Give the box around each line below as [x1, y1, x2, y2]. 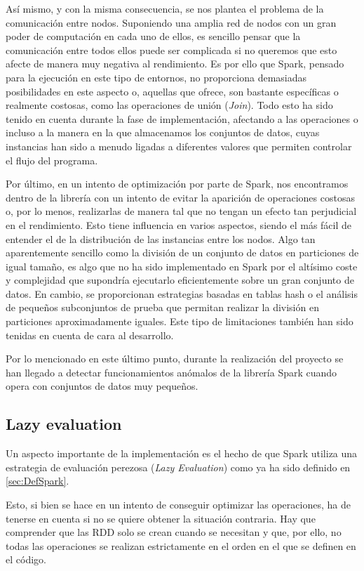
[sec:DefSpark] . [6, 473, 69, 488]
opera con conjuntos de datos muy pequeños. [6, 379, 198, 393]
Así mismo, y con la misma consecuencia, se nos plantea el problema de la [6, 1, 324, 15]
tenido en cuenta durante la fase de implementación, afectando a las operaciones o [6, 111, 358, 126]
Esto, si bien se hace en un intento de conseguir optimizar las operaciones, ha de [6, 497, 351, 512]
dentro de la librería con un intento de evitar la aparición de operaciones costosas [6, 190, 355, 204]
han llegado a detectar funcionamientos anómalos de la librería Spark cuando [6, 365, 337, 379]
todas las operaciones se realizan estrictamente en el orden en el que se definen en [6, 538, 356, 553]
